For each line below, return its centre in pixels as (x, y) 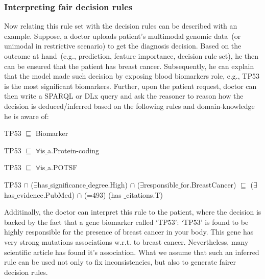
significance (68, 184)
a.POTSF (63, 167)
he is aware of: (27, 116)
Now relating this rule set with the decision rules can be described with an (121, 26)
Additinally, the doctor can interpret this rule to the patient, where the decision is (133, 212)
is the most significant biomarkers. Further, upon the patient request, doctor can (130, 86)
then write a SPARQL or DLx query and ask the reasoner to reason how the (124, 96)
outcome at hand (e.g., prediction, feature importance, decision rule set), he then (131, 56)
